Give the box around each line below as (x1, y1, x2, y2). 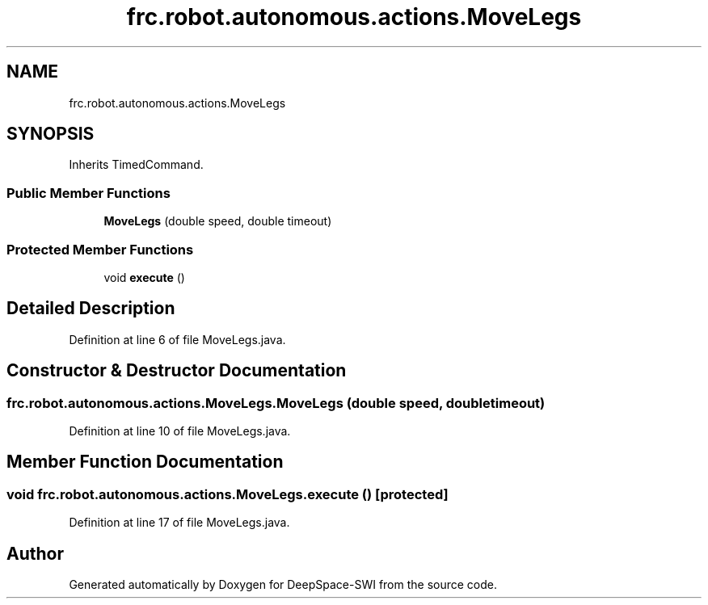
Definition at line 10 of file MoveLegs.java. (69, 424, 291, 438)
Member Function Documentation (6, 452, 284, 473)
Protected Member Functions (6, 241, 194, 258)
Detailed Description (6, 298, 175, 319)
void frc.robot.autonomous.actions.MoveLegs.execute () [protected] (6, 485, 449, 502)
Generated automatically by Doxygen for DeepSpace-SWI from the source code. (69, 578, 498, 592)
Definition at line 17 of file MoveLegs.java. (69, 515, 290, 530)
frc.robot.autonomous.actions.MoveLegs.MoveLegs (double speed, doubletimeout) (6, 394, 546, 411)
